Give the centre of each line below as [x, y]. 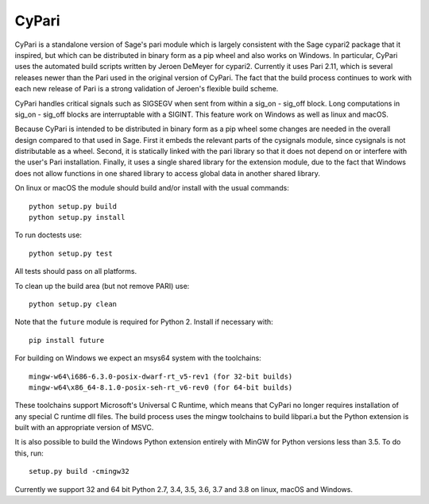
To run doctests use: [48, 235]
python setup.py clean [73, 304]
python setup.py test [71, 253]
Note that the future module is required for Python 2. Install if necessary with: [144, 322]
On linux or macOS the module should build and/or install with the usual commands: [152, 188]
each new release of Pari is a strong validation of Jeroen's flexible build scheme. [147, 89]
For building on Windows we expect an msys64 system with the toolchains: [138, 358]
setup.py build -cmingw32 [79, 471]
